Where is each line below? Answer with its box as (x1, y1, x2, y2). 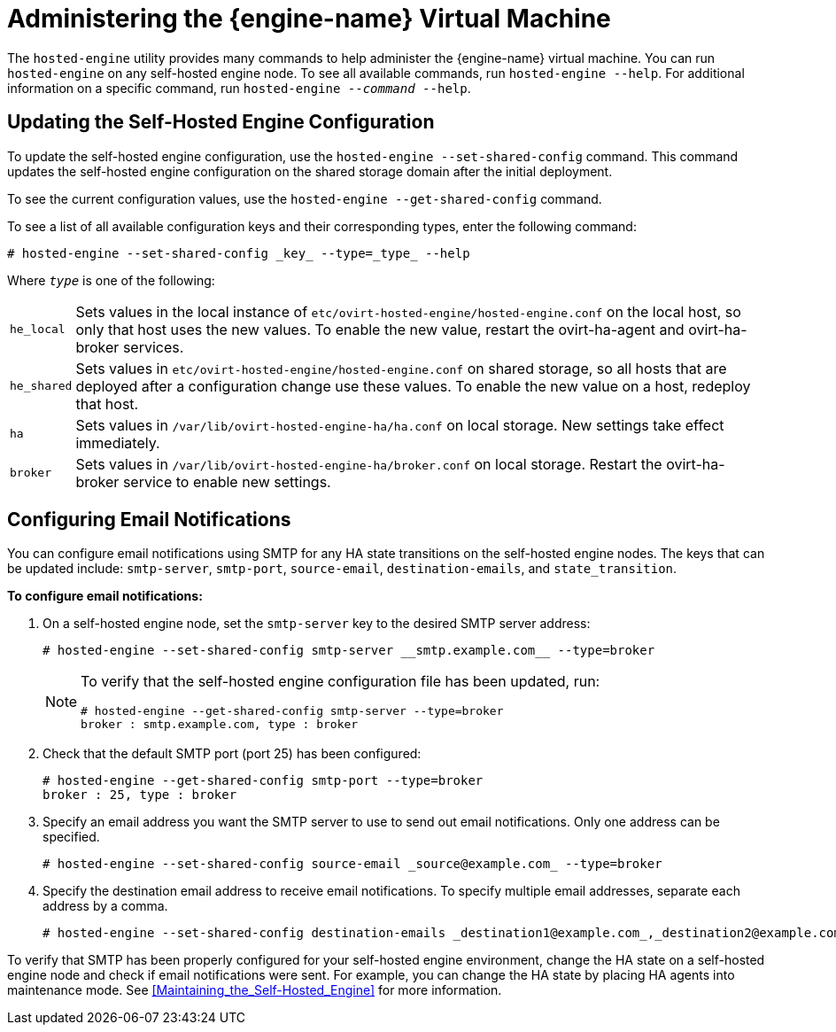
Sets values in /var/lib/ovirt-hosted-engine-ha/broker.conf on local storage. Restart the (75, 454, 662, 473)
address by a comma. (43, 898, 168, 914)
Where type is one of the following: (7, 272, 215, 288)
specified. (43, 829, 100, 845)
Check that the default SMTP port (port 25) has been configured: (43, 746, 422, 762)
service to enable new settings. (122, 472, 331, 491)
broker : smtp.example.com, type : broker (81, 718, 359, 732)
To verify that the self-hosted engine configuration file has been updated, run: (81, 672, 600, 691)
